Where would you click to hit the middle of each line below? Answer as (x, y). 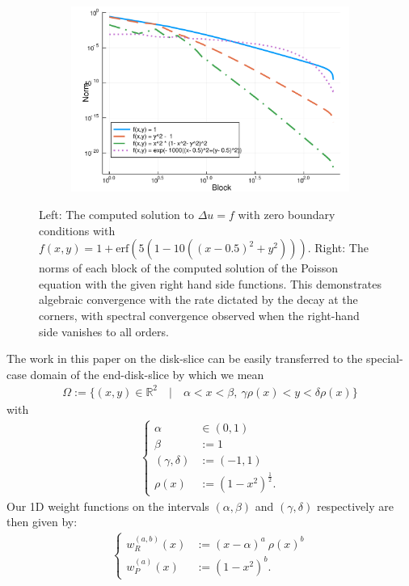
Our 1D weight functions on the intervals (108, 506)
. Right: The (338, 248)
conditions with (77, 230)
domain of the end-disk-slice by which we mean (147, 374)
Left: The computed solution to (116, 215)
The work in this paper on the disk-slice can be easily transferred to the (185, 358)
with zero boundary (287, 215)
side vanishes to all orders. (104, 331)
